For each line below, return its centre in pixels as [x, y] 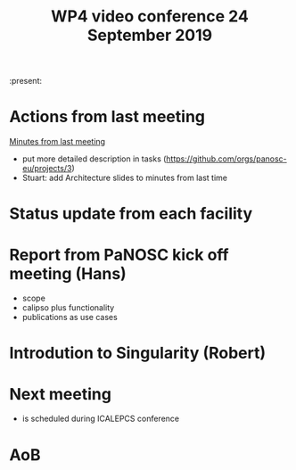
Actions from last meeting [107, 117]
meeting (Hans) [68, 273]
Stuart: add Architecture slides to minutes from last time [124, 178]
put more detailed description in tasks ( [94, 159]
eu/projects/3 [47, 169]
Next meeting [60, 394]
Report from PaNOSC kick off [119, 255]
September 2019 [149, 35]
